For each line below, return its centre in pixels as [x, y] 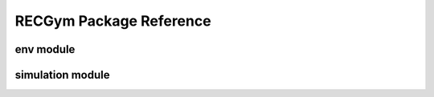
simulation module [62, 75]
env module [45, 49]
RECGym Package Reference [113, 21]
